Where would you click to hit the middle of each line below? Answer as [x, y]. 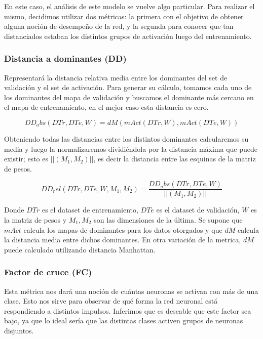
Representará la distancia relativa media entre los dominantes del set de [116, 77]
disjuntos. [19, 330]
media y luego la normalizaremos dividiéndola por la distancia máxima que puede [131, 149]
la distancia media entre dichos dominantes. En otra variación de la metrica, [123, 240]
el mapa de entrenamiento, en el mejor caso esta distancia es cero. [106, 107]
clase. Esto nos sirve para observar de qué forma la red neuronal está [111, 301]
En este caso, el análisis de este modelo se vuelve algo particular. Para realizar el [129, 6]
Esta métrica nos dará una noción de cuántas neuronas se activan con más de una [131, 291]
